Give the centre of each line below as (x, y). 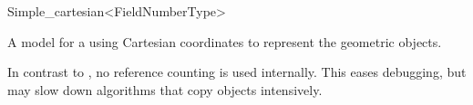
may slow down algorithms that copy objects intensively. (165, 89)
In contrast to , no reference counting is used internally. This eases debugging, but (237, 72)
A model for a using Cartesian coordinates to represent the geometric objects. (225, 41)
